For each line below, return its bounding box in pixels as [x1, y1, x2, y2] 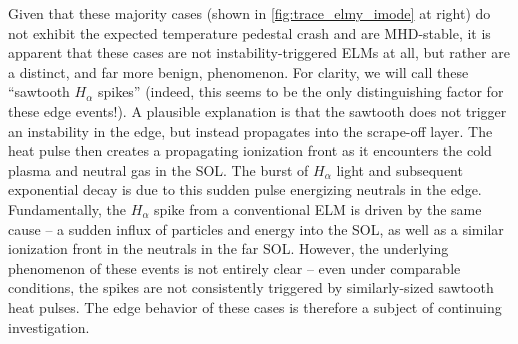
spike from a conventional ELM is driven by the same [154, 198, 482, 219]
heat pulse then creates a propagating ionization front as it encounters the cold [8, 140, 492, 161]
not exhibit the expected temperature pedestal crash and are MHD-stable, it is [8, 22, 491, 43]
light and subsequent [336, 159, 463, 180]
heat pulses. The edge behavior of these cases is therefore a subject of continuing [8, 296, 502, 317]
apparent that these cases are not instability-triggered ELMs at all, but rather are [8, 42, 510, 63]
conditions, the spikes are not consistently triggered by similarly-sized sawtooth [8, 277, 494, 298]
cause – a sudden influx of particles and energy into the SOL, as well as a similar [8, 218, 504, 239]
